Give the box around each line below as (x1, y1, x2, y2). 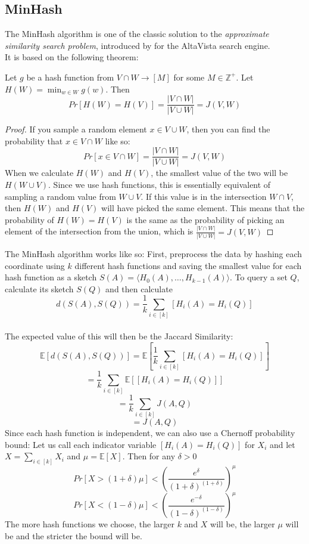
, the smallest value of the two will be (151, 166, 288, 179)
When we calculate (5, 166, 74, 179)
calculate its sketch (5, 282, 74, 295)
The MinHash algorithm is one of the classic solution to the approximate (5, 27, 269, 40)
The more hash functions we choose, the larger (5, 518, 174, 530)
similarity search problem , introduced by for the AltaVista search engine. (5, 39, 270, 51)
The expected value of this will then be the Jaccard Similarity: (5, 329, 233, 342)
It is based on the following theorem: (5, 51, 139, 63)
